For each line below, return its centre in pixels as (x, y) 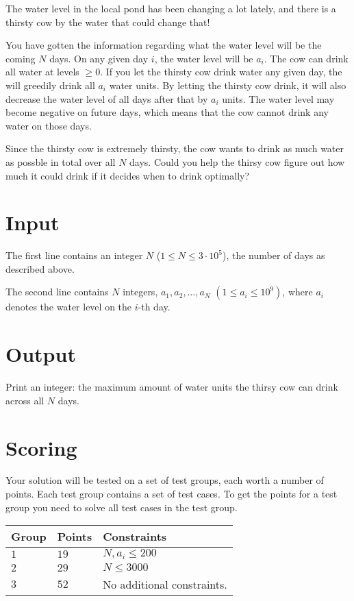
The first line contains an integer (74, 255)
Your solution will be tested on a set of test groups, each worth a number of (165, 480)
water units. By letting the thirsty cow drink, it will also (228, 85)
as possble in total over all (61, 161)
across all (25, 400)
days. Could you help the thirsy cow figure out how (237, 161)
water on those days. (49, 125)
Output (41, 354)
